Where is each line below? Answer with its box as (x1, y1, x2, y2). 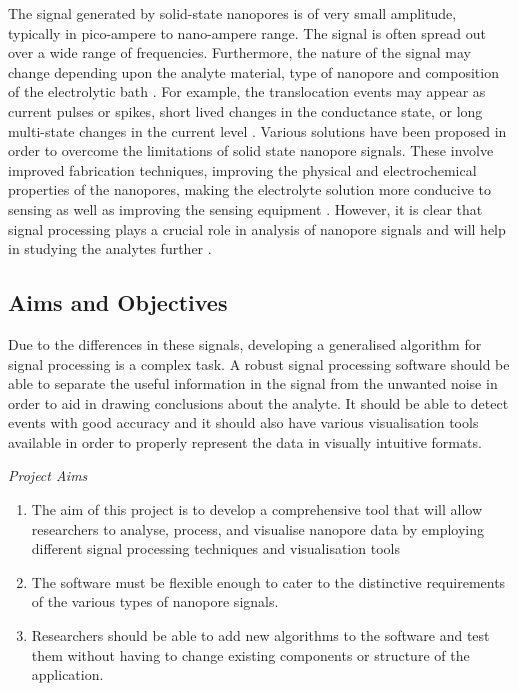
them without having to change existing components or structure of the (31, 644, 470, 665)
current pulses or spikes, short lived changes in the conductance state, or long (8, 100, 483, 121)
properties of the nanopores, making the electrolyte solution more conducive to (8, 179, 492, 200)
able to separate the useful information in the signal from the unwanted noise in (8, 373, 498, 394)
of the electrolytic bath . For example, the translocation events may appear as (8, 81, 486, 102)
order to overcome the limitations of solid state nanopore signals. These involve (8, 140, 494, 161)
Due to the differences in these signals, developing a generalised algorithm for (8, 333, 482, 354)
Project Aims (8, 465, 88, 486)
